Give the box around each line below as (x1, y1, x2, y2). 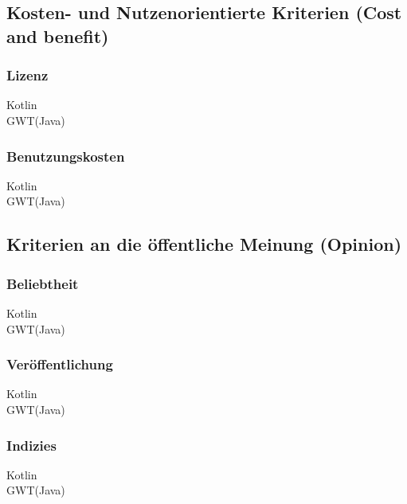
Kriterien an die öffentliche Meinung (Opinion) (6, 232, 402, 256)
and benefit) (6, 23, 109, 48)
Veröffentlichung (6, 354, 113, 374)
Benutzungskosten (6, 146, 125, 166)
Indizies (6, 435, 57, 455)
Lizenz (6, 65, 49, 85)
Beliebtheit (6, 273, 79, 293)
